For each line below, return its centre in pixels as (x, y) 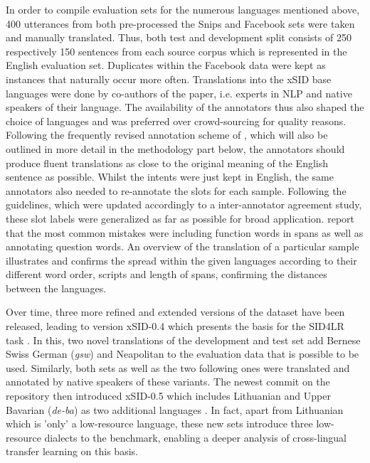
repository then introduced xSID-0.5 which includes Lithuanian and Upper (168, 396)
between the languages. (56, 288)
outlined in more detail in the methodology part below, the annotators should (175, 148)
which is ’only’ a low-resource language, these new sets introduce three (159, 424)
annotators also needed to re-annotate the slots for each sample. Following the (176, 190)
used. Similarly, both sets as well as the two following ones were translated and (178, 367)
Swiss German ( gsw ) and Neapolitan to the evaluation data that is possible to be (183, 354)
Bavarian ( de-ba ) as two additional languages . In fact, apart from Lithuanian (175, 409)
